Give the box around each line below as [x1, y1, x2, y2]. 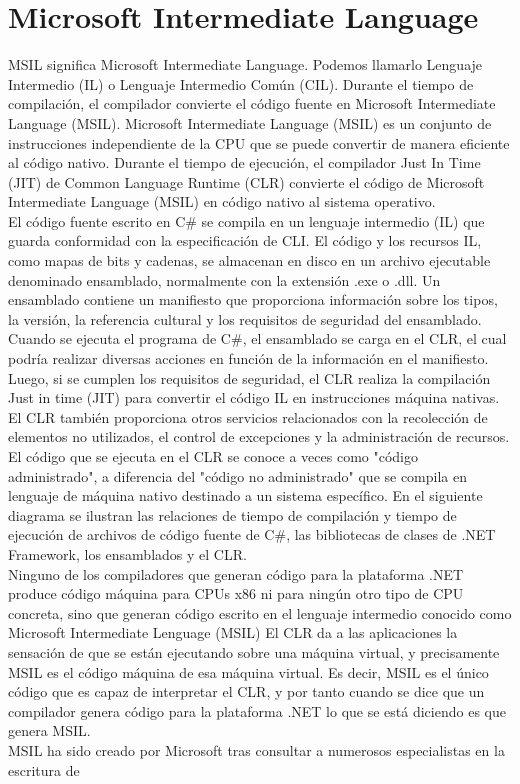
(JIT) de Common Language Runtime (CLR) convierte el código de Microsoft [8, 171, 485, 192]
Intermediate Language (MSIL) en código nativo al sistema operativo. [8, 191, 436, 212]
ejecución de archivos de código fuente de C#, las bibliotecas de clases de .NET [8, 524, 496, 545]
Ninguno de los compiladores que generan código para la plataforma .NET [8, 563, 464, 584]
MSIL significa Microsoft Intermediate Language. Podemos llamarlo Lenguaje [8, 54, 483, 75]
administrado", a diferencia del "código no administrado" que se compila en [8, 465, 468, 486]
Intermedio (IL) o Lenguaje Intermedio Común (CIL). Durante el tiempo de [8, 73, 474, 94]
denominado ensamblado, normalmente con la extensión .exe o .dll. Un [8, 269, 441, 290]
